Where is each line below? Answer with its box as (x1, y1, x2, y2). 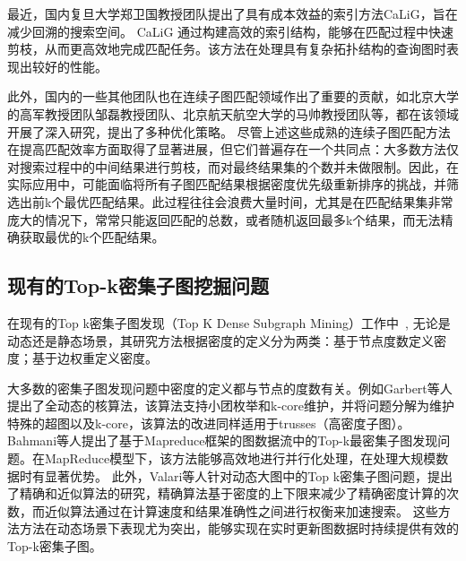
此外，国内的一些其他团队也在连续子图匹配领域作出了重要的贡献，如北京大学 (7, 87, 459, 106)
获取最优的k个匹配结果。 (19, 228, 165, 246)
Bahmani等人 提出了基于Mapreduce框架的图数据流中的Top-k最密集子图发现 (7, 431, 438, 450)
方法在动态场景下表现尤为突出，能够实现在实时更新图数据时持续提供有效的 (19, 519, 459, 538)
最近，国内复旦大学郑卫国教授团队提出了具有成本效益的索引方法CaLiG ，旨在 (7, 4, 458, 22)
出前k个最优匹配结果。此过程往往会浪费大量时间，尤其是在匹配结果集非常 (19, 192, 453, 211)
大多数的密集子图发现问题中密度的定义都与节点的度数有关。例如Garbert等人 (7, 378, 453, 397)
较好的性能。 (31, 56, 108, 75)
